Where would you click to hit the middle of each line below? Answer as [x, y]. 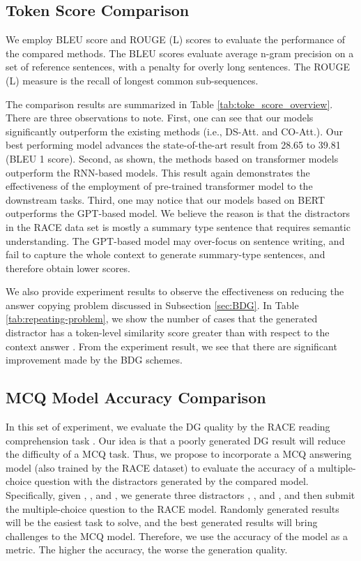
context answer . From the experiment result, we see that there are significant [171, 346]
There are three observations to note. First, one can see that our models [160, 118]
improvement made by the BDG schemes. [94, 360]
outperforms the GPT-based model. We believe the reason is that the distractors [178, 213]
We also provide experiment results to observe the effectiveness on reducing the [175, 291]
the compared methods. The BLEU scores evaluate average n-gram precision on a [180, 53]
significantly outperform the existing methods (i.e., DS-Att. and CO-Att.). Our [174, 131]
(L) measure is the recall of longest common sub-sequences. [132, 80]
